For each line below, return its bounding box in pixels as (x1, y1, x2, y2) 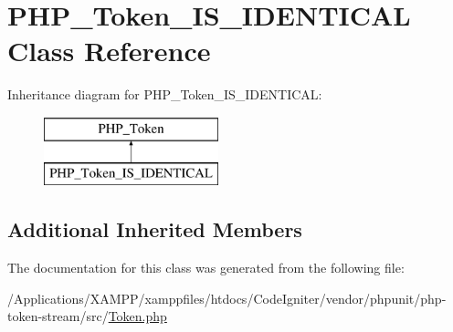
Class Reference (7, 32, 211, 69)
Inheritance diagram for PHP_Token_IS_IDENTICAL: (7, 85, 322, 104)
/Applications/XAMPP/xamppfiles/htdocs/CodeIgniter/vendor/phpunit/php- (7, 288, 447, 307)
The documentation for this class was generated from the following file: (7, 258, 405, 277)
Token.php (108, 306, 167, 326)
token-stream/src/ (7, 306, 109, 326)
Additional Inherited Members (7, 215, 302, 244)
